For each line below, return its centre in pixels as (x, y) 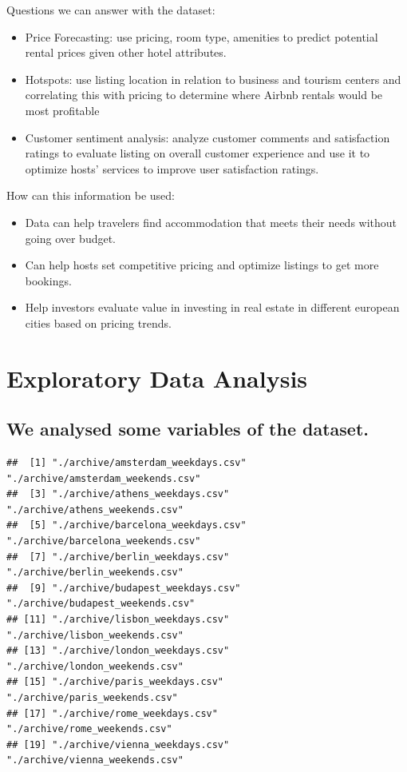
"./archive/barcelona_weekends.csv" (104, 541)
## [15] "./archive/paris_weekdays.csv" (115, 682)
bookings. (48, 280)
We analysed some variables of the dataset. (188, 429)
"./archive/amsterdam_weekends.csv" (104, 478)
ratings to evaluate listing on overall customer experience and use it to (198, 153)
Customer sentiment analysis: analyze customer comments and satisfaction (207, 137)
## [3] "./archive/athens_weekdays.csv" (118, 494)
